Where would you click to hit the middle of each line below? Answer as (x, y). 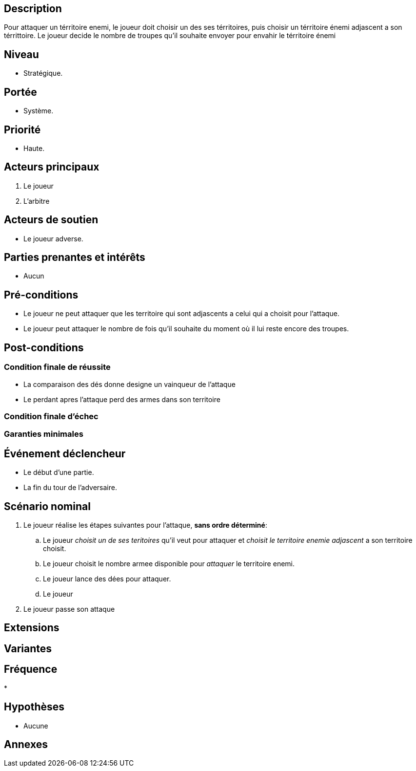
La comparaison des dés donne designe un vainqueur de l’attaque (129, 384)
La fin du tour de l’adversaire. (70, 488)
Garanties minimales (44, 434)
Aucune (36, 726)
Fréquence (31, 669)
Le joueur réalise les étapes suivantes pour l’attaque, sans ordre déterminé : (145, 525)
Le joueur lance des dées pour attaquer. (107, 578)
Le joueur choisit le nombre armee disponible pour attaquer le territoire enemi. (169, 563)
